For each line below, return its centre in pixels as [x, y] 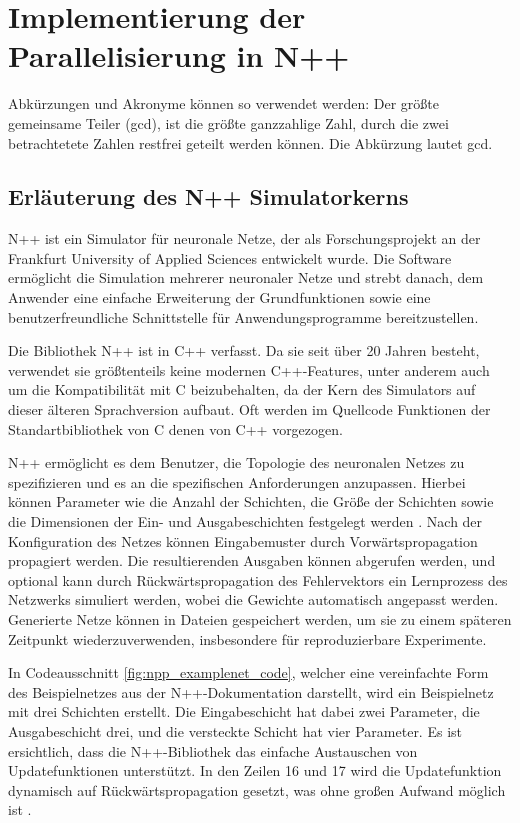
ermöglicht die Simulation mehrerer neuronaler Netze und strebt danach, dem [246, 277]
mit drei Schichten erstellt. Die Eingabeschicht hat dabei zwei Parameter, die [244, 711]
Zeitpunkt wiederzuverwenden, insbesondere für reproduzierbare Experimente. [247, 638]
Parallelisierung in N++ [179, 55]
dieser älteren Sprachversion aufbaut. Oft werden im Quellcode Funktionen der [249, 409]
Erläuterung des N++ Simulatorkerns [208, 196]
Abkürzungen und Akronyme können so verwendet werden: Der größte [224, 103]
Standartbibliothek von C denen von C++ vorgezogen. [175, 428]
